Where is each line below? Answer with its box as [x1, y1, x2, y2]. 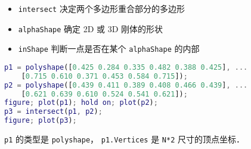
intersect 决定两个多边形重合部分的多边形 [18, 2, 185, 14]
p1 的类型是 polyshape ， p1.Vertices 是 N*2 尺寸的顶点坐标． [4, 133, 244, 145]
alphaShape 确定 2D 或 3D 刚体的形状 [18, 22, 163, 35]
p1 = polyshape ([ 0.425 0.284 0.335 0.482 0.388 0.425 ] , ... [4, 63, 248, 72]
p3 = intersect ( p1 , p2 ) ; [4, 107, 103, 116]
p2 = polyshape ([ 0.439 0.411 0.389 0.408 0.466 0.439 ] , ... [4, 80, 248, 89]
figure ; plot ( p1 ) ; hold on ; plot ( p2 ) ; [4, 98, 158, 107]
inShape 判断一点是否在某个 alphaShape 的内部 [18, 42, 200, 55]
